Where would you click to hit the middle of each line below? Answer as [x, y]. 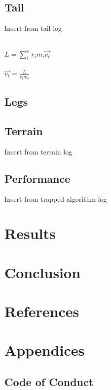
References [42, 311]
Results [30, 233]
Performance [37, 178]
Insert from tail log [33, 28]
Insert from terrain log [38, 151]
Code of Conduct [49, 381]
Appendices [45, 350]
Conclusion [43, 272]
